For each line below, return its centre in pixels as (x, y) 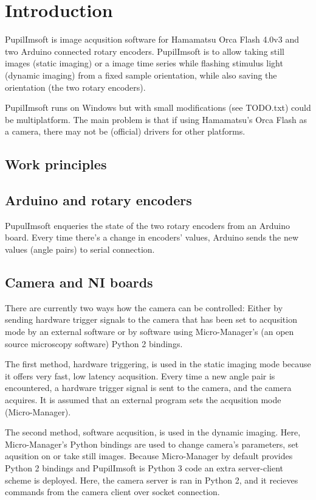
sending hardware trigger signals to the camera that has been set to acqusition (151, 319)
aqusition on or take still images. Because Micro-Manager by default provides (149, 456)
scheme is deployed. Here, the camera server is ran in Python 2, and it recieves (152, 480)
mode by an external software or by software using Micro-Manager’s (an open (149, 332)
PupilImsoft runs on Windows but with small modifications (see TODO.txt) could (158, 107)
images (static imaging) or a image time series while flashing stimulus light (144, 63)
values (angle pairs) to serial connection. (80, 249)
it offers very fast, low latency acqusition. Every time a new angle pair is (140, 375)
